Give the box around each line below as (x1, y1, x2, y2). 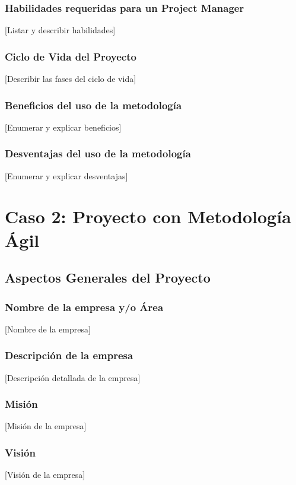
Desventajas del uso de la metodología (5, 146, 191, 161)
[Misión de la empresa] (5, 420, 87, 432)
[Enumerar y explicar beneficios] (5, 121, 122, 133)
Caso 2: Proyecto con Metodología (5, 204, 291, 229)
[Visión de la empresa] (5, 468, 85, 481)
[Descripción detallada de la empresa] (5, 371, 141, 383)
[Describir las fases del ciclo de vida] (5, 72, 136, 85)
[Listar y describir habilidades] (5, 24, 116, 36)
